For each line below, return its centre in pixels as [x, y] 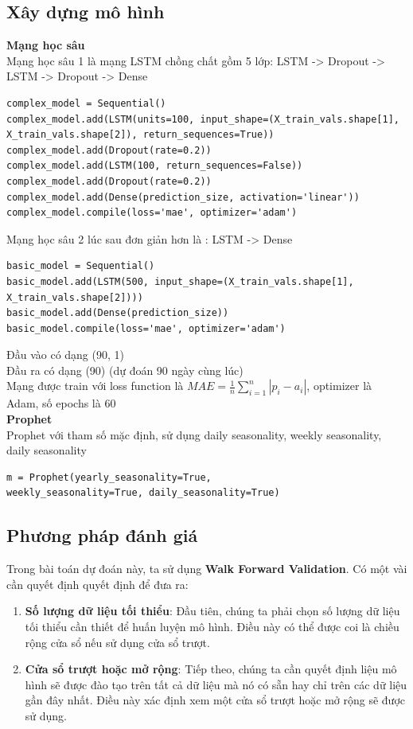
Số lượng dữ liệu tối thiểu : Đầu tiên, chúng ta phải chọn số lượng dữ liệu [212, 611]
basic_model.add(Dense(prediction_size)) [118, 313]
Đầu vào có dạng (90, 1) [65, 355]
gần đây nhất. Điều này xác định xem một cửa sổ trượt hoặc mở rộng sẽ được [215, 700]
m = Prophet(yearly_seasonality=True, [109, 477]
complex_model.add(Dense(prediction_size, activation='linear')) [183, 197]
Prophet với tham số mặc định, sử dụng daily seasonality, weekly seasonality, [194, 434]
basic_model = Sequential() [81, 266]
